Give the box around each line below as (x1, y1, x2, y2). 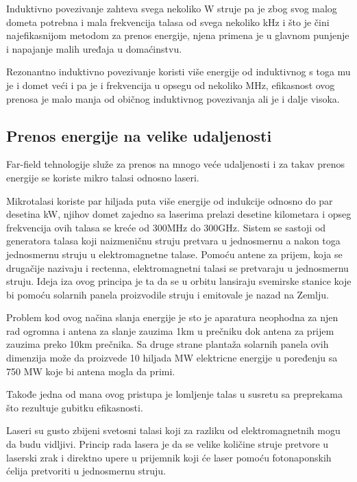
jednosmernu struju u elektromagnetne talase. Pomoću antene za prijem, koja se (6, 246, 343, 261)
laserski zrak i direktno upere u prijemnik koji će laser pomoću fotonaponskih (6, 450, 332, 464)
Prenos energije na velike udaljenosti (6, 125, 272, 146)
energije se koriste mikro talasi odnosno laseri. (6, 170, 199, 184)
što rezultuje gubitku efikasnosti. (6, 400, 143, 414)
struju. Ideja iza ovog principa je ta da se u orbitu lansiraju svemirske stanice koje (6, 274, 352, 288)
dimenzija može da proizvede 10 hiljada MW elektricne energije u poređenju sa (6, 351, 338, 365)
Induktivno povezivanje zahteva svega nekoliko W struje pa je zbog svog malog (6, 1, 337, 15)
